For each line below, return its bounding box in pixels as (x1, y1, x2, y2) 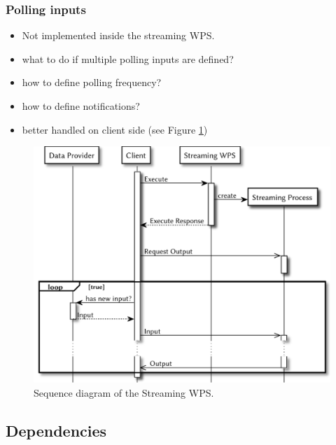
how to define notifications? (22, 99, 140, 113)
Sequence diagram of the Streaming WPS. (34, 385, 214, 400)
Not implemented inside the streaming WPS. (22, 28, 215, 43)
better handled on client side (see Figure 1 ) (22, 122, 208, 136)
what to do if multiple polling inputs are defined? (22, 51, 234, 66)
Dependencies (6, 419, 107, 441)
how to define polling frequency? (22, 75, 162, 90)
